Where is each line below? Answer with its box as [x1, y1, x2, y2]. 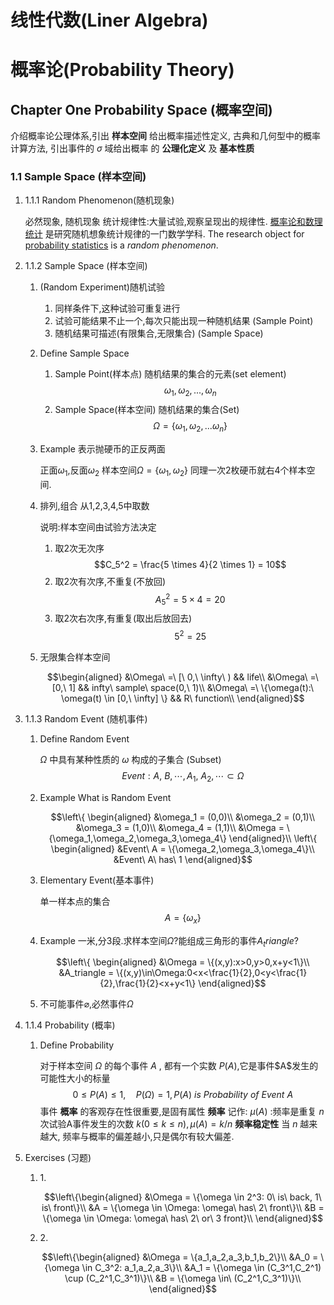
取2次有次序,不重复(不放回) [54, 575, 167, 587]
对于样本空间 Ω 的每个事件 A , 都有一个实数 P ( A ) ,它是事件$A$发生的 [39, 1060, 319, 1072]
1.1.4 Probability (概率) [24, 1019, 116, 1031]
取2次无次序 [54, 542, 105, 554]
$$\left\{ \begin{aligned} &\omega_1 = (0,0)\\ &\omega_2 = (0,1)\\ [50, 811, 316, 823]
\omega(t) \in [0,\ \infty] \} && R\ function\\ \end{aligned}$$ [61, 692, 305, 704]
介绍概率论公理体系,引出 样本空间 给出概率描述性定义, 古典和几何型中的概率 [10, 130, 321, 142]
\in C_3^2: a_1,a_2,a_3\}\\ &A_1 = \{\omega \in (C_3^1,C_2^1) [81, 1262, 322, 1274]
